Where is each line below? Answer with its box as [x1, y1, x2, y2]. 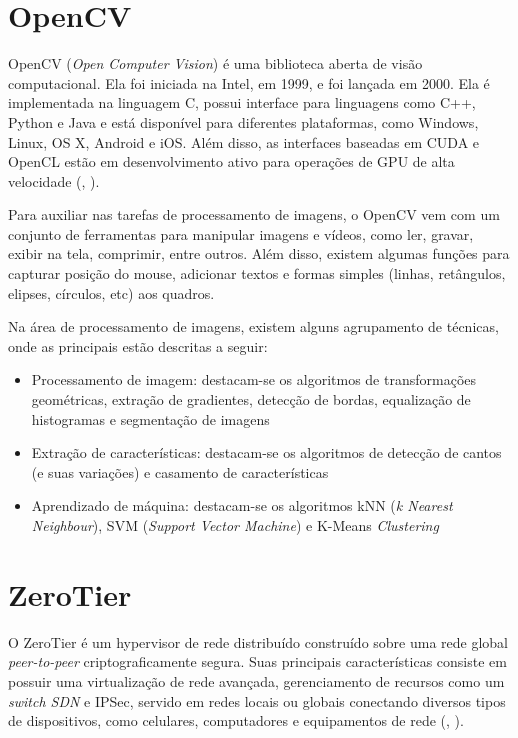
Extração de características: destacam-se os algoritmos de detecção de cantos [31, 442, 502, 463]
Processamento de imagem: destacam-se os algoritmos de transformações [31, 369, 477, 390]
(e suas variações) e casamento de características [31, 461, 329, 482]
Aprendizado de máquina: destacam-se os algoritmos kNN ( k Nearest [31, 495, 453, 516]
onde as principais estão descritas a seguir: [8, 335, 268, 356]
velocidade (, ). [8, 170, 100, 191]
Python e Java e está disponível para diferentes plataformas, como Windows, [8, 111, 479, 132]
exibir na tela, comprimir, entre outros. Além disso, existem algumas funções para [8, 243, 510, 264]
